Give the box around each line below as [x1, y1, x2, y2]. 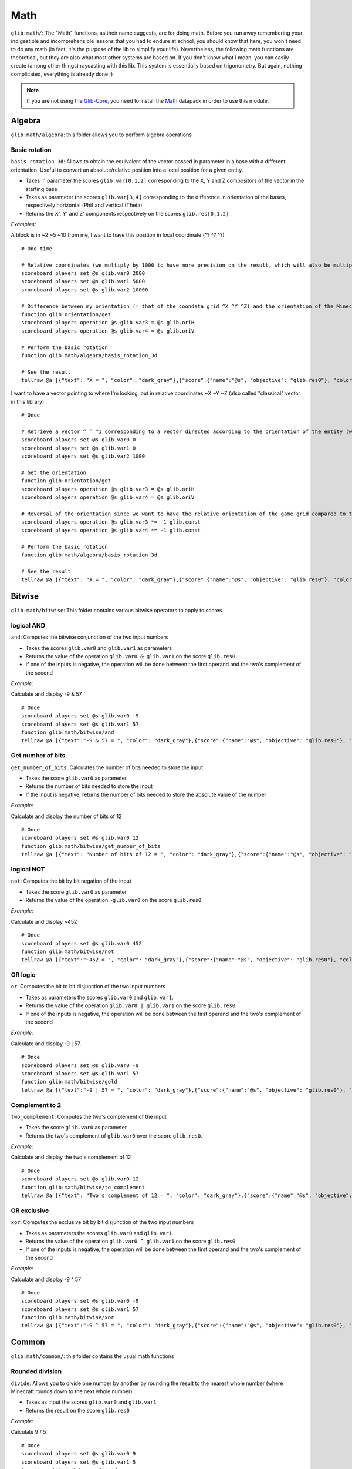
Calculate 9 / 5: [11, 1428, 48, 1436]
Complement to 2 [11, 1101, 62, 1109]
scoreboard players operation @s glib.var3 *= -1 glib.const [21, 519, 201, 525]
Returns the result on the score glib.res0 [25, 1407, 130, 1414]
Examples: [11, 221, 36, 228]
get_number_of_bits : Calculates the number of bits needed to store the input [11, 764, 204, 771]
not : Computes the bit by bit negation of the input [11, 877, 131, 884]
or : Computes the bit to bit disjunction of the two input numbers [11, 983, 166, 990]
